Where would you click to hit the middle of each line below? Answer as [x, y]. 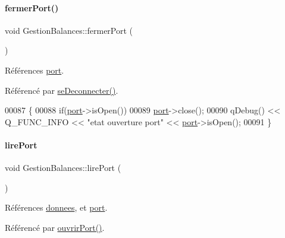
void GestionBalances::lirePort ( [63, 168]
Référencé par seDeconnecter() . [62, 90]
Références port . [35, 70]
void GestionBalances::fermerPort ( [69, 30]
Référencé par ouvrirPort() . [55, 227]
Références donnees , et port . [56, 207]
